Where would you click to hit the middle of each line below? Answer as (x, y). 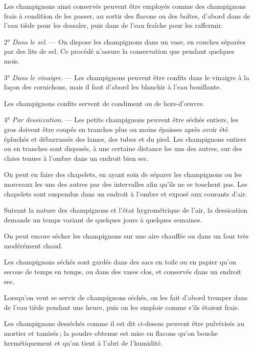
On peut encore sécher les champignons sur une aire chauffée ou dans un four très (126, 236)
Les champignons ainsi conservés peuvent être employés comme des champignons (125, 6)
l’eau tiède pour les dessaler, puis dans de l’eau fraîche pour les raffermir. (114, 25)
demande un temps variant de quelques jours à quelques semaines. (103, 219)
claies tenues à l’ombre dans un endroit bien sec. (76, 158)
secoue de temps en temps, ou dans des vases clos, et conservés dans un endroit (123, 272)
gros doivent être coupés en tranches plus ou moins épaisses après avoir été (116, 129)
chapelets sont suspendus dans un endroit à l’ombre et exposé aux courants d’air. (126, 193)
